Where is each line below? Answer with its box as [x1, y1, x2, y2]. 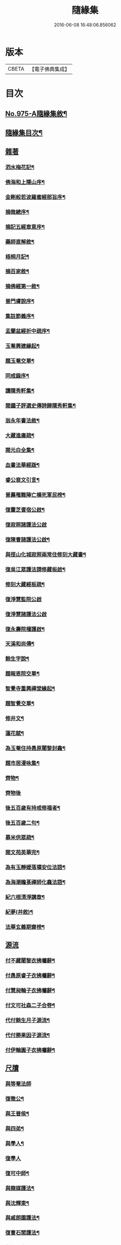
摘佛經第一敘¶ [5, 283, 39, 290]
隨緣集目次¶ [5, 128, 43, 137]
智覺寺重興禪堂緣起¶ [5, 685, 56, 692]
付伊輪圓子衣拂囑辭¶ [5, 1046, 56, 1054]
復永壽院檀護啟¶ [5, 625, 45, 632]
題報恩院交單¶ [5, 670, 39, 677]
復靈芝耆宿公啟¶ [5, 506, 45, 514]
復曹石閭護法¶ [5, 1229, 39, 1236]
